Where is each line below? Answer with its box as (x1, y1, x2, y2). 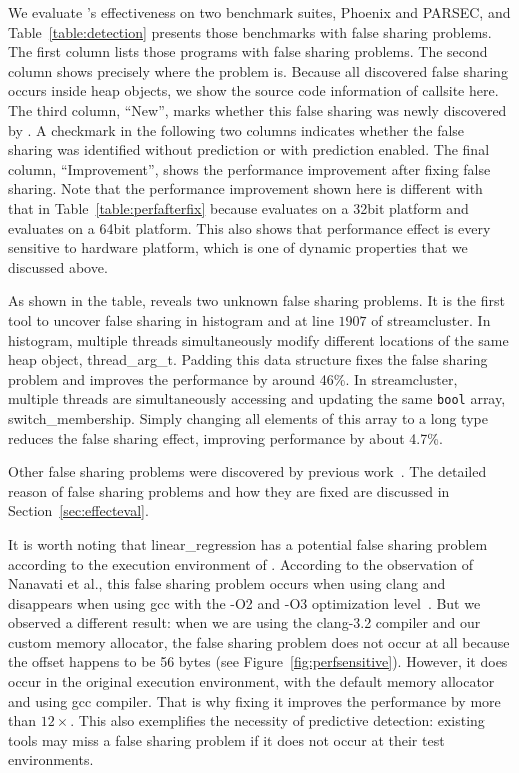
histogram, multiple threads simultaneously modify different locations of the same (8, 329, 509, 350)
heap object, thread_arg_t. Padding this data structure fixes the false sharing (8, 349, 488, 370)
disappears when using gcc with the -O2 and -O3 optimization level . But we (8, 592, 481, 613)
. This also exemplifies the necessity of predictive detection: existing (70, 710, 485, 731)
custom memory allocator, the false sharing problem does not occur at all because (8, 631, 510, 652)
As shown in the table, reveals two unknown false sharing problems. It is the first (8, 290, 505, 311)
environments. (8, 749, 94, 770)
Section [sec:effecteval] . (8, 500, 149, 521)
